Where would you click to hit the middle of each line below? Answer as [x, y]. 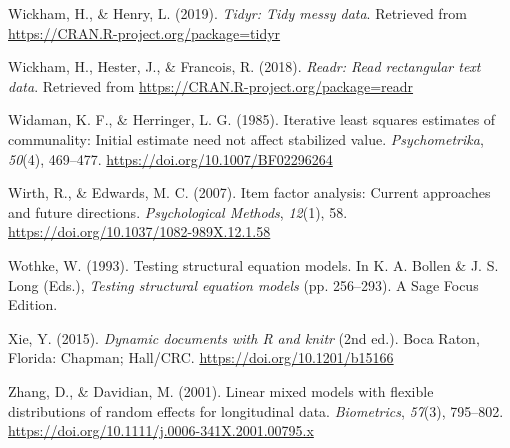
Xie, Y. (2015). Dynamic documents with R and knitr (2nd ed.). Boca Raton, [244, 337]
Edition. [33, 304]
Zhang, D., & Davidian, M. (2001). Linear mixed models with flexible [221, 390]
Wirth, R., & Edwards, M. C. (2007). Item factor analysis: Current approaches [249, 192]
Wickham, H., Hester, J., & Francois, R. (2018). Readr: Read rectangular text [244, 66]
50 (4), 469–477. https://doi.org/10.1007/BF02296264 [170, 158]
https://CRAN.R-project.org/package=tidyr [144, 32]
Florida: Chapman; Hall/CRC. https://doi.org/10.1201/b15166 [201, 357]
